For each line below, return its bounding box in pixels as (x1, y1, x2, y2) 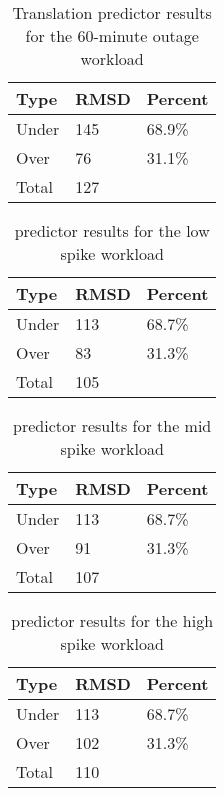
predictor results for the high (11, 609, 214, 632)
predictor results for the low (14, 219, 210, 242)
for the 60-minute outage (25, 24, 199, 47)
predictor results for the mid (13, 414, 212, 437)
